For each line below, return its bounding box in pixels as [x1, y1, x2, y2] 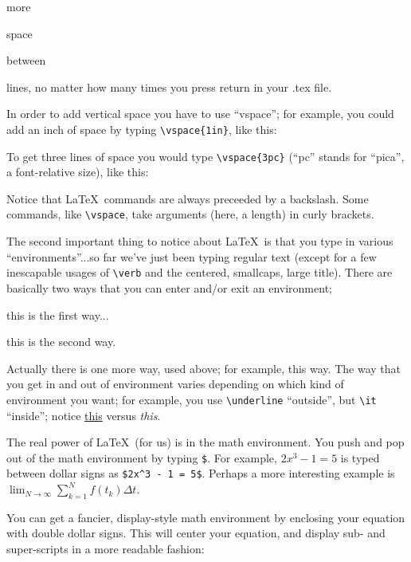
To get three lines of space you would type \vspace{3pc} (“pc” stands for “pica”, [6, 147, 405, 164]
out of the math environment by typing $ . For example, [6, 449, 277, 466]
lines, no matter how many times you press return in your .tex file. [6, 78, 332, 95]
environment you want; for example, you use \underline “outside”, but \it [6, 391, 377, 407]
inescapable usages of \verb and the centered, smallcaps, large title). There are [6, 264, 393, 281]
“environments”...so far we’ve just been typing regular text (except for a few [6, 248, 377, 265]
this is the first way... [6, 306, 109, 323]
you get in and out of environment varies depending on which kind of [6, 375, 344, 392]
